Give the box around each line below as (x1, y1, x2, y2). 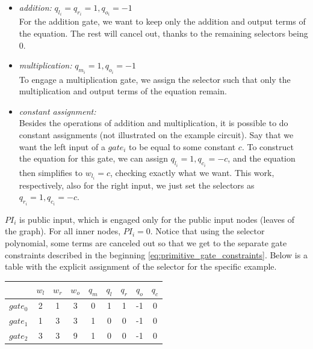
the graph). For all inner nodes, (5, 225, 121, 237)
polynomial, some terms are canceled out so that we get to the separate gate (5, 236, 287, 249)
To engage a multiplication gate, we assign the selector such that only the (19, 73, 291, 85)
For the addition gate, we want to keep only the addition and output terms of (19, 15, 306, 28)
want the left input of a (19, 140, 105, 153)
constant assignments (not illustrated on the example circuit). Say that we (19, 129, 294, 141)
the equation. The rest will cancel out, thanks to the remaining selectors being (19, 27, 308, 40)
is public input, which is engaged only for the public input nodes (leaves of (19, 213, 294, 225)
